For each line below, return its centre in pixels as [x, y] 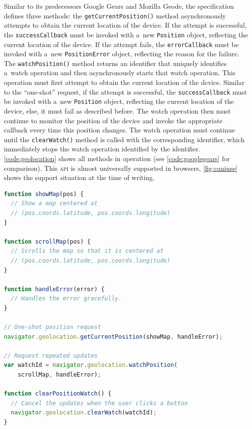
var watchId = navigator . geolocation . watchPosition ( [91, 365]
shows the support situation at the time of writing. [79, 177]
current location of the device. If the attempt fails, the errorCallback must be [121, 44]
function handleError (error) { [54, 289]
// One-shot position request [53, 327]
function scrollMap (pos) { [47, 241]
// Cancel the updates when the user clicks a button [99, 403]
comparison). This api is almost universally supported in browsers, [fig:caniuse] [121, 168]
